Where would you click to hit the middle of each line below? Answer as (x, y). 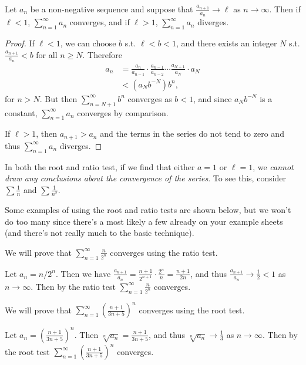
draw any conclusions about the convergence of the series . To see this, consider (146, 178)
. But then (58, 98)
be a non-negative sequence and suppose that (112, 9)
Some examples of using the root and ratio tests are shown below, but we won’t (148, 210)
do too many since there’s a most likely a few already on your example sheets (144, 221)
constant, (21, 112)
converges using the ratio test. (164, 252)
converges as (150, 98)
